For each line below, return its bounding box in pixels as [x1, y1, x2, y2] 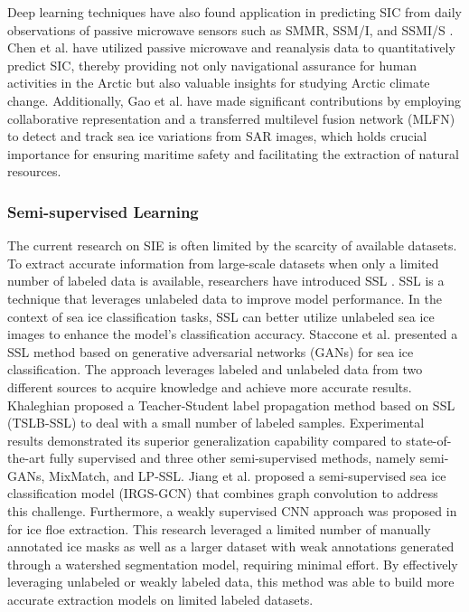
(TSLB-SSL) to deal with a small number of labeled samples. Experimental [7, 413, 425, 432]
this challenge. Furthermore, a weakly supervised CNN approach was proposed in [7, 502, 457, 521]
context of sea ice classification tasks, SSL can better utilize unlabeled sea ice [7, 306, 435, 325]
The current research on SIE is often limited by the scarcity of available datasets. [7, 236, 457, 255]
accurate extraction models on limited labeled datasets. [7, 590, 314, 609]
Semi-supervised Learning [7, 200, 199, 222]
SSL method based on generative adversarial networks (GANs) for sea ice [7, 342, 414, 361]
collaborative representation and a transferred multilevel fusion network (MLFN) [7, 108, 455, 127]
